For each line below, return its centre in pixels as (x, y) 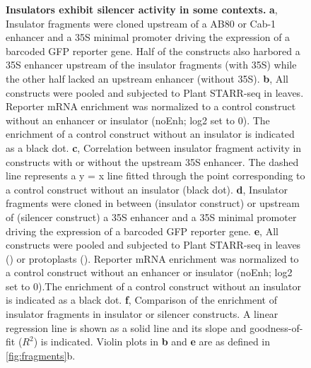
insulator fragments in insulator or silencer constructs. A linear (142, 314)
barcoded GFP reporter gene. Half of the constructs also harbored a (153, 51)
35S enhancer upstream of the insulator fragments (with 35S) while (151, 65)
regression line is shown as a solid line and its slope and (126, 327)
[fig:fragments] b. (41, 355)
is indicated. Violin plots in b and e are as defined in (155, 342)
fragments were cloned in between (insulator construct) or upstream (153, 203)
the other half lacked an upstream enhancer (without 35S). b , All (147, 78)
